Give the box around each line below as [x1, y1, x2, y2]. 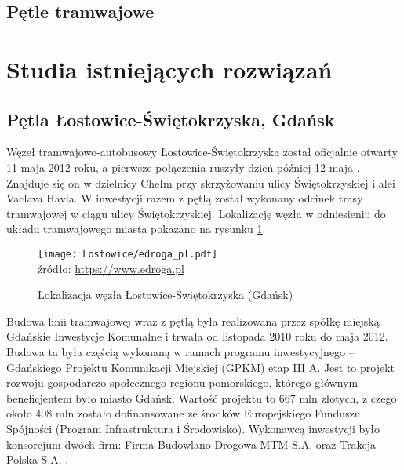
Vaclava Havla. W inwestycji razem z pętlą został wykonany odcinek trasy [6, 190, 363, 206]
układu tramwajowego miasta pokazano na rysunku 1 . [6, 220, 266, 237]
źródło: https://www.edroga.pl [38, 260, 184, 276]
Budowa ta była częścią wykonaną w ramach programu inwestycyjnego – [6, 343, 355, 359]
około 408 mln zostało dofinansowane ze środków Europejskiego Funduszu [6, 405, 361, 421]
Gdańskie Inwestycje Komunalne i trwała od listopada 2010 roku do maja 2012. [6, 328, 388, 344]
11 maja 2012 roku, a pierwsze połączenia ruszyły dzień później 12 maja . [6, 158, 360, 175]
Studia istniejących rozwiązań [6, 53, 333, 85]
